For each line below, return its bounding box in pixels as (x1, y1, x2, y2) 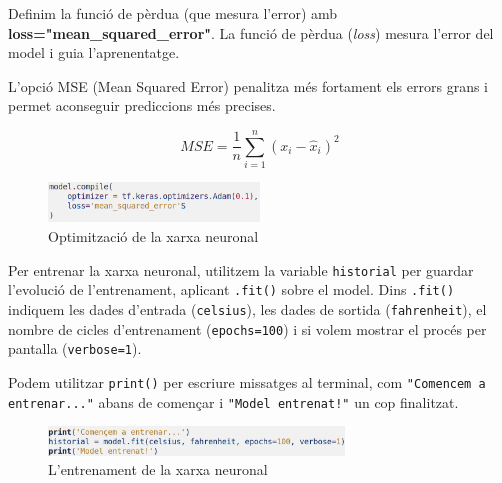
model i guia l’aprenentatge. (8, 42, 180, 63)
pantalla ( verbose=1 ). (8, 338, 142, 359)
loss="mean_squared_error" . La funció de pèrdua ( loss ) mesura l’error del (8, 22, 494, 43)
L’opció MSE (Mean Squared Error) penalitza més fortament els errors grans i (8, 75, 488, 96)
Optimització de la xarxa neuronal (48, 226, 259, 247)
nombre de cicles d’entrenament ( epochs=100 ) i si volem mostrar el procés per (8, 318, 487, 339)
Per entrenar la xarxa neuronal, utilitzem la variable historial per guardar (8, 259, 474, 280)
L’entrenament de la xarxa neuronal (48, 459, 268, 480)
